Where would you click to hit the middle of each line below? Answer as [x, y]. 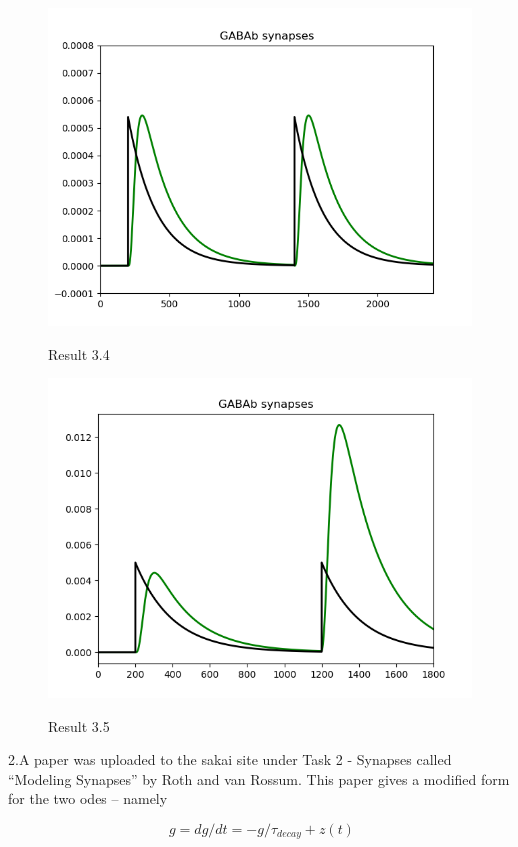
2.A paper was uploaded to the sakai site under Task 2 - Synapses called [230, 759]
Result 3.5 [79, 725]
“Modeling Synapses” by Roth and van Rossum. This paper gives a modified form [259, 778]
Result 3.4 [79, 353]
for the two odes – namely [88, 798]
